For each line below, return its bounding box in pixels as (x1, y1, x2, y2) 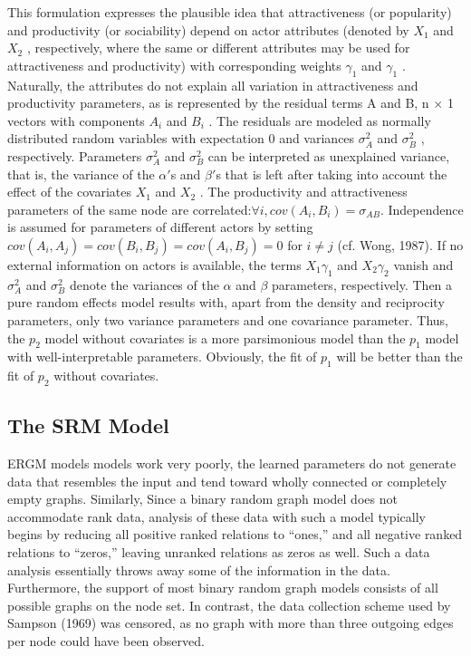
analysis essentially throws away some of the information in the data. (7, 560, 390, 579)
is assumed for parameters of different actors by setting (7, 217, 313, 236)
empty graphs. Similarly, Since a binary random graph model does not (7, 489, 398, 508)
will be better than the (336, 347, 463, 366)
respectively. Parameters (7, 146, 142, 165)
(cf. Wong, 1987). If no (337, 235, 464, 254)
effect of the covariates (7, 182, 131, 201)
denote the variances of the (69, 275, 219, 294)
